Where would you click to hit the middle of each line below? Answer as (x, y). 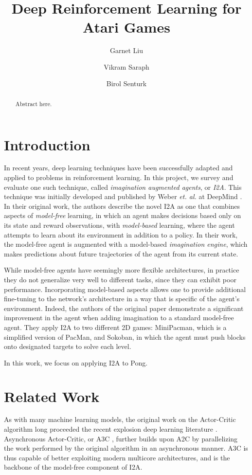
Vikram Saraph (126, 66)
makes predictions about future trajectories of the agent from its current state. (121, 253)
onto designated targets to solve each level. (68, 346)
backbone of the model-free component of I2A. (73, 467)
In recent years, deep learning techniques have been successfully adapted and (118, 168)
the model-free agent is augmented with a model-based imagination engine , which (126, 244)
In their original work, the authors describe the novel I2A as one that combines (122, 206)
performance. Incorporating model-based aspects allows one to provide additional (125, 289)
